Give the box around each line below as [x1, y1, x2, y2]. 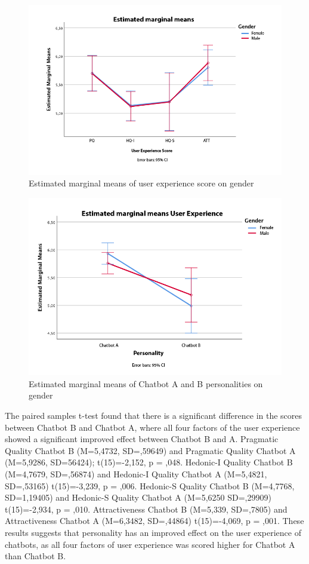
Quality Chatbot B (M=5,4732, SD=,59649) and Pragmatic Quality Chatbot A [5, 444, 296, 456]
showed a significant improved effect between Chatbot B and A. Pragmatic [5, 433, 279, 445]
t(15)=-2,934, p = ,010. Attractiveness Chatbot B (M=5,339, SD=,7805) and [5, 502, 288, 515]
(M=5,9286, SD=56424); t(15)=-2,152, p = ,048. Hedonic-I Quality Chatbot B [5, 456, 293, 468]
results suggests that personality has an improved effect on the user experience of [5, 526, 301, 539]
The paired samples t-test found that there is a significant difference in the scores [5, 409, 302, 422]
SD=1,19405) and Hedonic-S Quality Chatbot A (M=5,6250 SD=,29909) [5, 491, 271, 504]
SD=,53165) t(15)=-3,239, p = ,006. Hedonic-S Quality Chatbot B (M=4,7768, [5, 479, 295, 492]
